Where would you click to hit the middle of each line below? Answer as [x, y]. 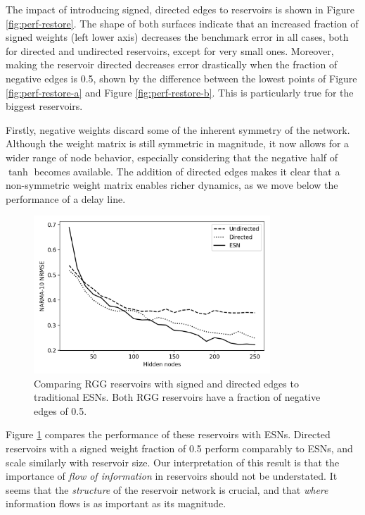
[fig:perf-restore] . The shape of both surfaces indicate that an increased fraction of [182, 23]
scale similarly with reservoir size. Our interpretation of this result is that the [173, 462]
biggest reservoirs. [44, 106]
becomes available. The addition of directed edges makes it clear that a [187, 171]
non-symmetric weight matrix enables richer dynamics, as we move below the [172, 185]
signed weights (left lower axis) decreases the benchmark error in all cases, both [177, 37]
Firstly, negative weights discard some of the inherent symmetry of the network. [178, 129]
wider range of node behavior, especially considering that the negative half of [172, 157]
